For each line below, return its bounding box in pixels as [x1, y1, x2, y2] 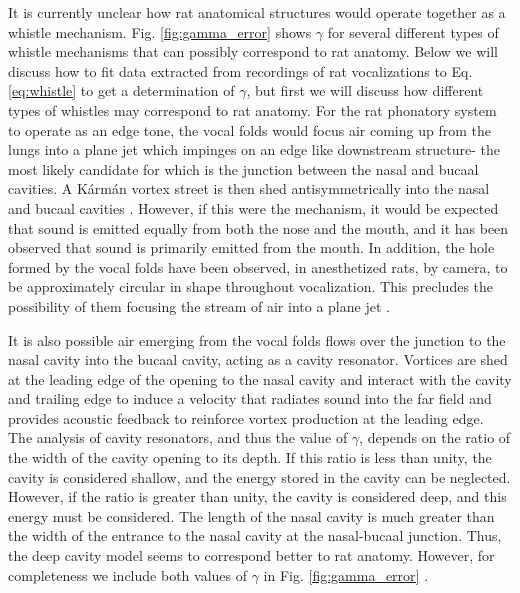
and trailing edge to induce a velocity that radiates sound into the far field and [8, 388, 492, 409]
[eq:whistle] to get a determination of [8, 80, 235, 101]
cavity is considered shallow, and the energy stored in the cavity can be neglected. [8, 466, 511, 487]
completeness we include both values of [8, 564, 247, 585]
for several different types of [327, 21, 499, 42]
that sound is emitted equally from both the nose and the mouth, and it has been [8, 217, 509, 238]
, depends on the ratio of [359, 427, 511, 448]
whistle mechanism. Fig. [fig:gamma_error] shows [8, 21, 312, 42]
